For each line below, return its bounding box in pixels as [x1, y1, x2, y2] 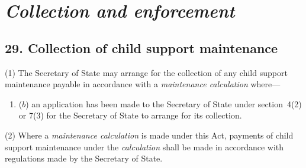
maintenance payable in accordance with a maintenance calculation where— [5, 78, 281, 90]
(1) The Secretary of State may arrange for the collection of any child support [5, 66, 288, 78]
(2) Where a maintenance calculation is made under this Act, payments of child [5, 129, 294, 141]
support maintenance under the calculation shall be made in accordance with [5, 140, 284, 153]
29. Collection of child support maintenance [5, 38, 278, 57]
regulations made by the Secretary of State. [5, 152, 163, 164]
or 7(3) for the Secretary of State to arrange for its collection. [18, 109, 242, 121]
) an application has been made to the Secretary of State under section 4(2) [25, 97, 302, 110]
